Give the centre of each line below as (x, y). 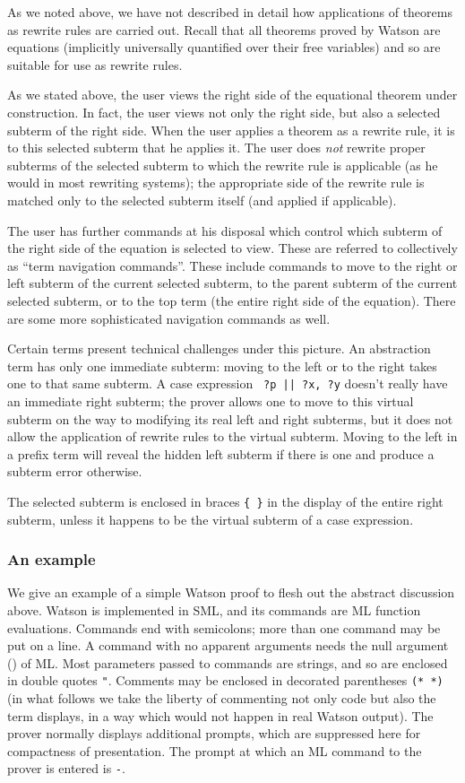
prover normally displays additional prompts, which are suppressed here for (214, 733)
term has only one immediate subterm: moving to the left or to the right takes (222, 365)
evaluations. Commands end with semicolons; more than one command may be (224, 627)
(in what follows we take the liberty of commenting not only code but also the (222, 698)
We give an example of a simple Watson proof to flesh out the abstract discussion (231, 592)
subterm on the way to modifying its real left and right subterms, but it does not (230, 418)
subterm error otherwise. (75, 471)
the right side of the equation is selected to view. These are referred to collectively (232, 248)
